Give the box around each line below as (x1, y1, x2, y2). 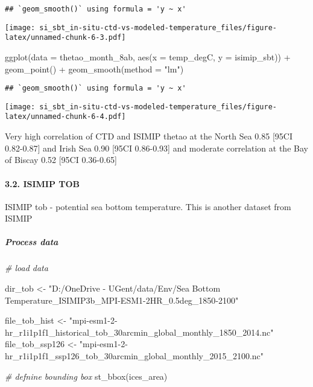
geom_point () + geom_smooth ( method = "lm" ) (5, 62, 184, 75)
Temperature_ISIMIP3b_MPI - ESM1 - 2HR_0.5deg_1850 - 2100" (5, 293, 239, 306)
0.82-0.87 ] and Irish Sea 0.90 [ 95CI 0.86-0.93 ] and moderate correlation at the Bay (5, 141, 308, 154)
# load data (5, 261, 48, 274)
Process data (5, 235, 58, 248)
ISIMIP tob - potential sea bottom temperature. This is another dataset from (5, 200, 291, 213)
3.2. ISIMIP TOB (5, 177, 80, 190)
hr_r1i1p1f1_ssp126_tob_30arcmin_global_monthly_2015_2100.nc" (5, 350, 264, 362)
